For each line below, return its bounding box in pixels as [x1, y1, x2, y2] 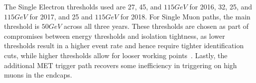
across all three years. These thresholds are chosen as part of [64, 21, 249, 31]
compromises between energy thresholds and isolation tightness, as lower [4, 30, 225, 41]
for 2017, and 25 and [29, 11, 93, 21]
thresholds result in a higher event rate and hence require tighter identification [4, 40, 244, 51]
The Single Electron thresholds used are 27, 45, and [4, 1, 162, 11]
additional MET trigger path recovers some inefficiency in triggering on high [4, 60, 237, 70]
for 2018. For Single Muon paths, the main [120, 11, 251, 21]
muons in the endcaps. [4, 70, 72, 80]
